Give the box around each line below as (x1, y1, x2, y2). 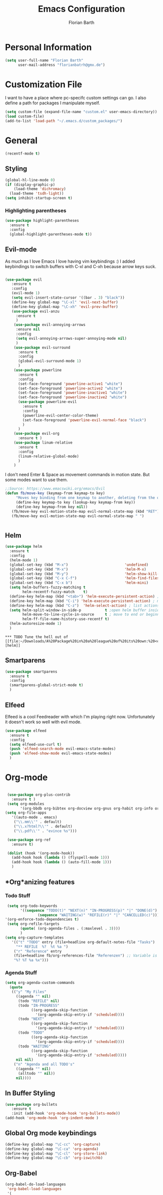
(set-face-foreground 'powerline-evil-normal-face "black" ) (22, 418, 147, 423)
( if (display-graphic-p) (5, 182, 55, 187)
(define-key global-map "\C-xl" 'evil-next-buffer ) (11, 300, 118, 305)
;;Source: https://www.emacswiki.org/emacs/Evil (5, 486, 105, 491)
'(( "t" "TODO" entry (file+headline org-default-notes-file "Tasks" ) (11, 940, 155, 944)
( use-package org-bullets (5, 1102, 57, 1107)
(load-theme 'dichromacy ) (14, 187, 66, 192)
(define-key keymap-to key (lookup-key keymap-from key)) (16, 500, 136, 505)
